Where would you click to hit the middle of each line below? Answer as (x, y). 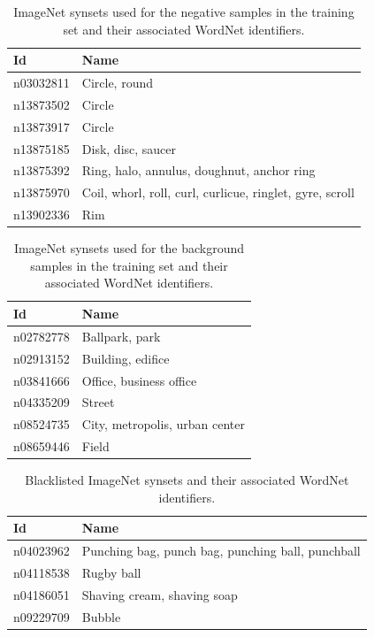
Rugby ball (111, 572)
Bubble (101, 616)
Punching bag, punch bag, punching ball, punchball (221, 551)
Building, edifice (126, 358)
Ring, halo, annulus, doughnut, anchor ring (198, 170)
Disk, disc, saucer (129, 148)
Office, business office (139, 380)
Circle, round (118, 83)
